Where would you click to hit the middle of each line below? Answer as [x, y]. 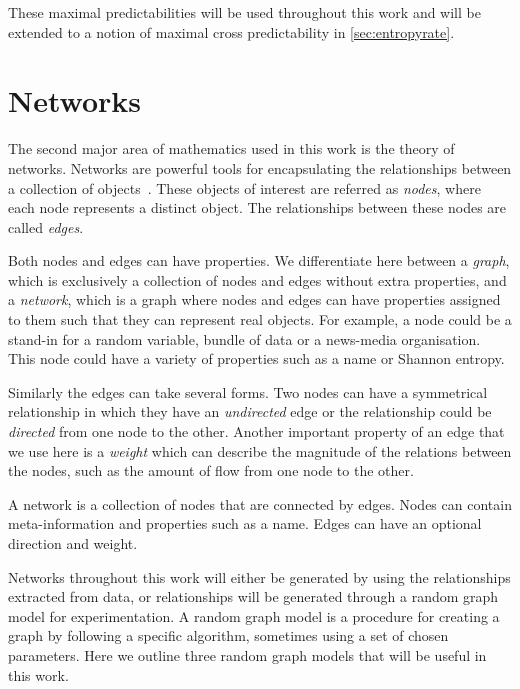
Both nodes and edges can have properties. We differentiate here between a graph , [259, 260]
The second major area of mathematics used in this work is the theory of [231, 148]
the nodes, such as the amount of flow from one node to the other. [211, 470]
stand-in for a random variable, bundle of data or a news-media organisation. [244, 338]
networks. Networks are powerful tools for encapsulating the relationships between [260, 167]
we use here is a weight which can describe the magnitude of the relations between [260, 450]
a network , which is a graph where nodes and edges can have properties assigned [254, 299]
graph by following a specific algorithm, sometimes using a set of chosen [228, 635]
